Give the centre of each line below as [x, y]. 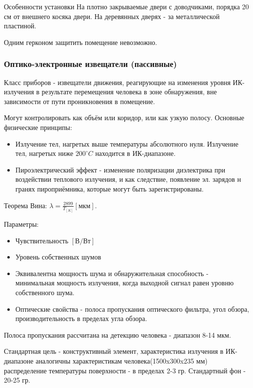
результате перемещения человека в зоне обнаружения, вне [129, 92]
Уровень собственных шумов [58, 257]
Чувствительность [42, 240]
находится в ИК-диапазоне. [136, 153]
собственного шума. [45, 292]
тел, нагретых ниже [44, 153]
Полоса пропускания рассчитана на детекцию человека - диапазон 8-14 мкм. [117, 334]
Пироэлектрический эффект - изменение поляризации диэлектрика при [120, 169]
